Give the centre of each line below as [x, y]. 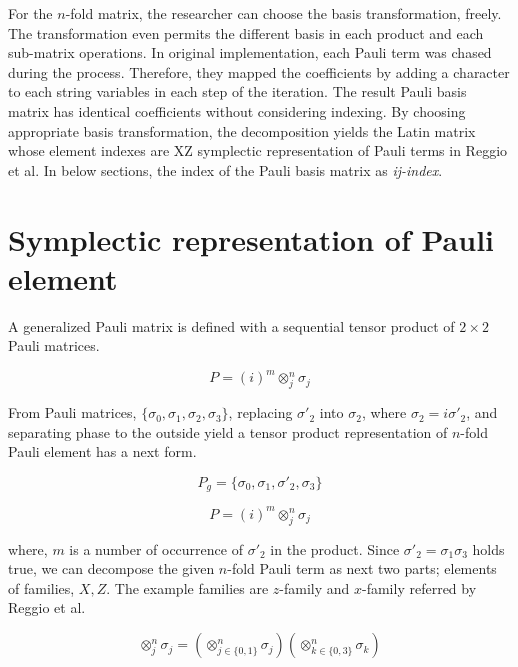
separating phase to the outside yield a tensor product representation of [228, 431]
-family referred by [419, 587]
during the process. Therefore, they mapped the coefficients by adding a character [259, 71]
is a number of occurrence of [156, 548]
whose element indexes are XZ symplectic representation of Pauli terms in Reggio [258, 150]
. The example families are [187, 587]
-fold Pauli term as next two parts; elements [362, 568]
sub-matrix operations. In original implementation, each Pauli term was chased [250, 52]
